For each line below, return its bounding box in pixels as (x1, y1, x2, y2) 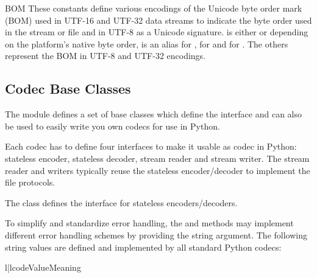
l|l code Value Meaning (5, 261, 81, 274)
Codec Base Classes (5, 79, 131, 98)
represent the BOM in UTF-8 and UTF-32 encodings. (5, 49, 206, 62)
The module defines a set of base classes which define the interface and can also (5, 108, 302, 120)
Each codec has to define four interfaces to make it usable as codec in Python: (5, 140, 297, 153)
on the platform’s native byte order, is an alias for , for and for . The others (5, 37, 288, 50)
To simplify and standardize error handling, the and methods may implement (5, 217, 294, 229)
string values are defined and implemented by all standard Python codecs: (5, 240, 282, 253)
